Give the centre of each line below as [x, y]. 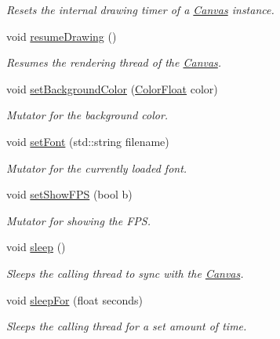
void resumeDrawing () [62, 36]
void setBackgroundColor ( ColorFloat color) [112, 88]
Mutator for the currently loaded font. [97, 168]
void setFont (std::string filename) [88, 141]
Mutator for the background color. [87, 115]
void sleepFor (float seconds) [75, 299]
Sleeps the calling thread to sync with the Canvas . [125, 273]
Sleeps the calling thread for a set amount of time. [127, 326]
